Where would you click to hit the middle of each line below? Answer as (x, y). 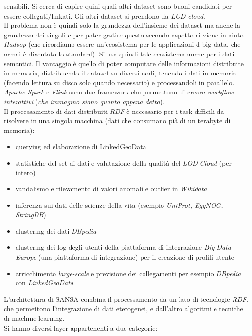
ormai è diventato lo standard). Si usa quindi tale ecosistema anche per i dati (119, 53)
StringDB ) (31, 215)
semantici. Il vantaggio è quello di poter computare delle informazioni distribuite (124, 63)
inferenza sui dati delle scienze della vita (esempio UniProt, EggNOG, (119, 205)
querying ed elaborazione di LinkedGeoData (81, 146)
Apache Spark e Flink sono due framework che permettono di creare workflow (119, 92)
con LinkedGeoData (44, 283)
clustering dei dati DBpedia (56, 231)
